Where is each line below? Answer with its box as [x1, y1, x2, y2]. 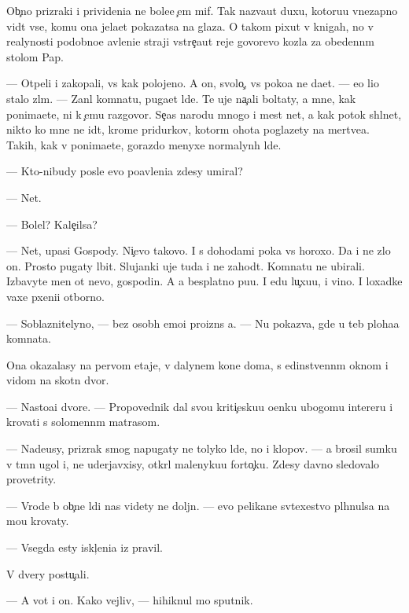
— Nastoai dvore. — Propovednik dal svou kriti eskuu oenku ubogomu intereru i [6, 398, 393, 414]
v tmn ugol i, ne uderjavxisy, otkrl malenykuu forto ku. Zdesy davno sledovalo [6, 455, 380, 472]
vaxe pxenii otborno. [6, 288, 105, 304]
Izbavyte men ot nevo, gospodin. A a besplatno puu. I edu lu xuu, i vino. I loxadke [6, 273, 403, 289]
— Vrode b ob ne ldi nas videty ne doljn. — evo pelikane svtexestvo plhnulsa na [6, 497, 390, 513]
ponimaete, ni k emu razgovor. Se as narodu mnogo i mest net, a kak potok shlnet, [6, 105, 402, 122]
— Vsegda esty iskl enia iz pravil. [6, 539, 163, 556]
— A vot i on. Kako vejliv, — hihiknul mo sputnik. [6, 592, 253, 608]
